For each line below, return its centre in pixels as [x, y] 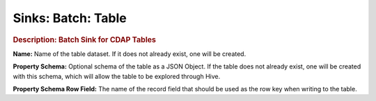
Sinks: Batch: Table [70, 18]
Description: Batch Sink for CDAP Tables [85, 39]
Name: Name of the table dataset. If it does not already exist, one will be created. [130, 54]
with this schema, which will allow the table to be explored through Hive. [117, 76]
